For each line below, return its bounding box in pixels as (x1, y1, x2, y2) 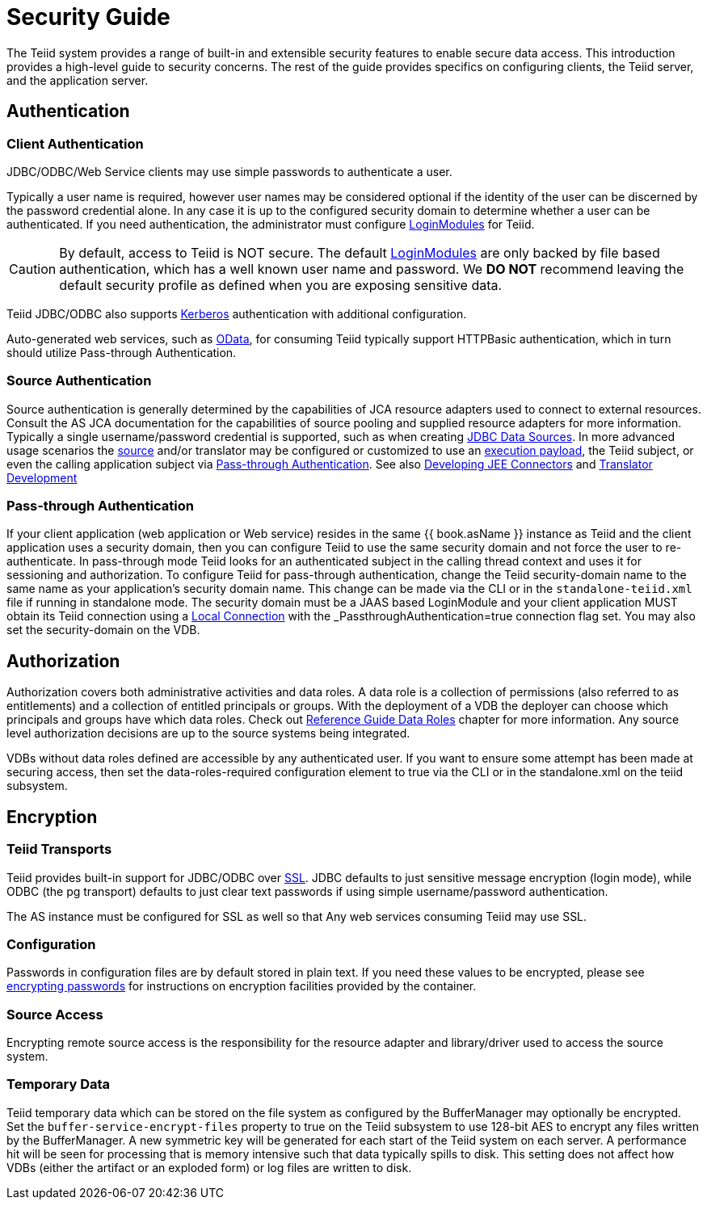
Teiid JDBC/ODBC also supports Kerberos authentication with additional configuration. (6, 306, 467, 321)
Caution (9, 260, 57, 277)
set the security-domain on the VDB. (6, 623, 200, 637)
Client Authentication (6, 135, 144, 152)
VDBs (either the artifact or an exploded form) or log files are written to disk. (6, 1160, 412, 1174)
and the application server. (6, 73, 149, 87)
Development (6, 470, 78, 485)
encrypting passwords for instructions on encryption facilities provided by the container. (6, 979, 477, 994)
